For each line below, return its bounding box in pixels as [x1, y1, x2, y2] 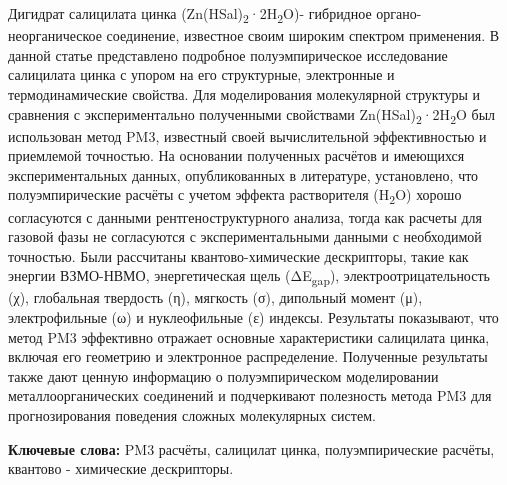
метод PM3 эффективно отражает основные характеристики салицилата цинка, [8, 326, 490, 347]
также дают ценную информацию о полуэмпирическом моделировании [8, 365, 439, 386]
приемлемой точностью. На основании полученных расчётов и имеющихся [8, 145, 465, 166]
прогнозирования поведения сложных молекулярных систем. [8, 405, 376, 425]
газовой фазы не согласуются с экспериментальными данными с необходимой [8, 226, 482, 247]
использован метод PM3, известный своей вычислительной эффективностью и [8, 125, 487, 146]
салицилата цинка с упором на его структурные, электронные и [8, 64, 395, 85]
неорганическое [8, 25, 102, 46]
